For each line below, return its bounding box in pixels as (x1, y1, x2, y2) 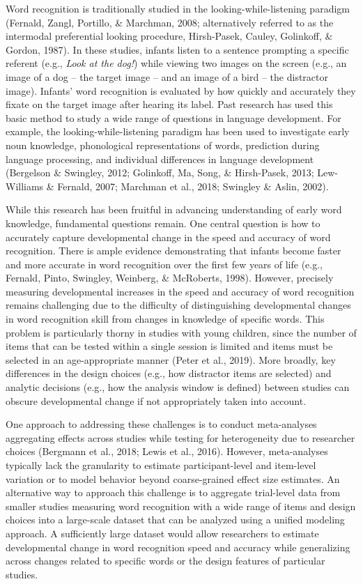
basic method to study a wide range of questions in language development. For (6, 110, 341, 125)
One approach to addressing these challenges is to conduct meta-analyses (6, 417, 317, 431)
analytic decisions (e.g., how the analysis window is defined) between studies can (6, 380, 350, 394)
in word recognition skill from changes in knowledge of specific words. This (6, 312, 325, 326)
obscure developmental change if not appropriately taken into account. (6, 393, 307, 408)
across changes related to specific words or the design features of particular (6, 553, 325, 568)
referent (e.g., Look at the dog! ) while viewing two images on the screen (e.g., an (6, 56, 347, 70)
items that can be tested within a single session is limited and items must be (6, 339, 333, 353)
